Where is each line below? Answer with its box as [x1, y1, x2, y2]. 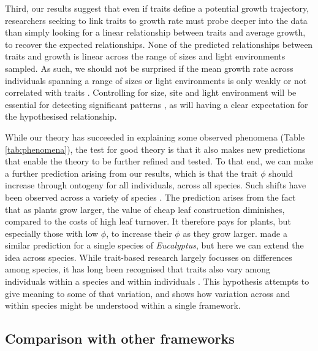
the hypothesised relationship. [5, 110, 117, 123]
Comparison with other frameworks [5, 329, 235, 348]
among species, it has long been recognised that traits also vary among [5, 263, 270, 276]
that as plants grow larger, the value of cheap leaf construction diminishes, [5, 202, 285, 215]
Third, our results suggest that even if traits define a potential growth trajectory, [5, 2, 309, 14]
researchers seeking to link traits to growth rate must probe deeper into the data [5, 13, 308, 26]
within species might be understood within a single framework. [5, 299, 241, 312]
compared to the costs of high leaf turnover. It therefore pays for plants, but [5, 215, 291, 228]
